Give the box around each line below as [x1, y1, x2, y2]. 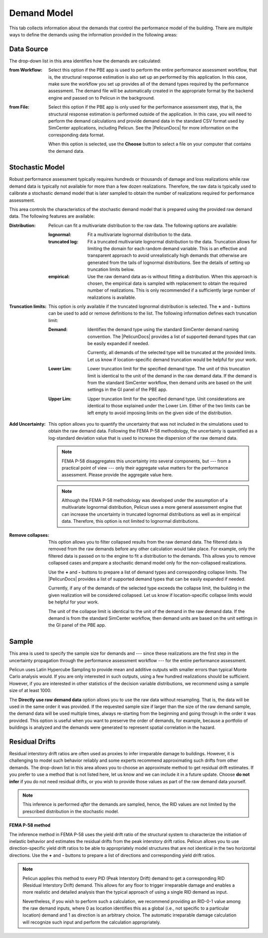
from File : [9, 104, 30, 110]
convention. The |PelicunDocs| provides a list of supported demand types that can [87, 334, 256, 340]
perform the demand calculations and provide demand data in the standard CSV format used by [48, 117, 244, 124]
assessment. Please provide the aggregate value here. [62, 472, 173, 478]
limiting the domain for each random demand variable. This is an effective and [87, 245, 247, 251]
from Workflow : [9, 67, 43, 73]
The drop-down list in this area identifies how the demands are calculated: [9, 58, 161, 64]
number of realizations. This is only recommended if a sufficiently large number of [87, 287, 256, 293]
